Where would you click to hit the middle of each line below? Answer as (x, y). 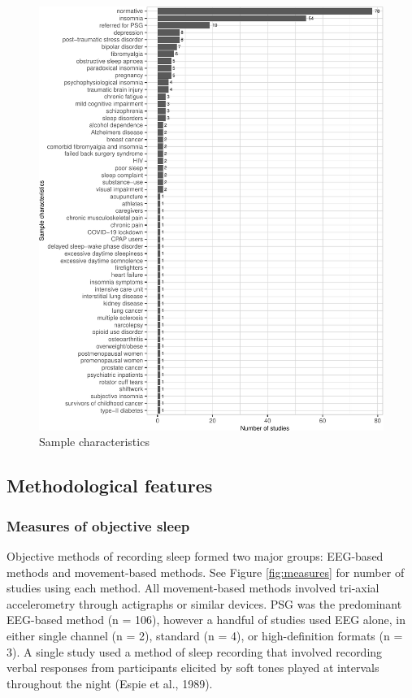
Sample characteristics (94, 442)
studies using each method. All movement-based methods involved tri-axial (193, 588)
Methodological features (110, 486)
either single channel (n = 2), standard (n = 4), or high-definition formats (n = (205, 635)
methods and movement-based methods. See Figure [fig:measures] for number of (206, 572)
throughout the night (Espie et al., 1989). (110, 683)
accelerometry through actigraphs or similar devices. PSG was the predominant (204, 603)
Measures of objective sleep (98, 525)
